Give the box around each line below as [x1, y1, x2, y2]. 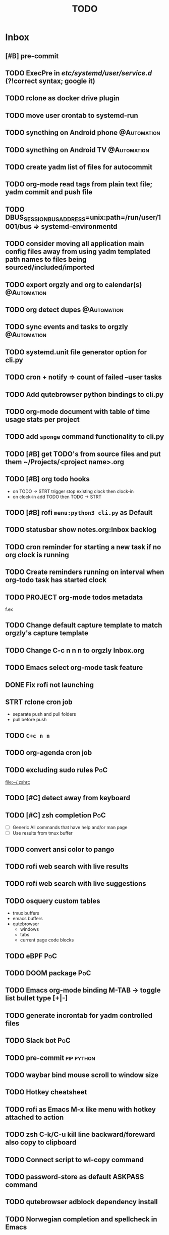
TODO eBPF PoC [5, 952, 57, 960]
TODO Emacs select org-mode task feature [5, 664, 143, 672]
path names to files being [5, 255, 87, 264]
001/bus [5, 222, 32, 231]
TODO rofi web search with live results [5, 862, 129, 871]
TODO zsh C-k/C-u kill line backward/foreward [5, 1130, 155, 1139]
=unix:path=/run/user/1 [85, 213, 161, 222]
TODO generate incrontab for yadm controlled [5, 1011, 153, 1020]
